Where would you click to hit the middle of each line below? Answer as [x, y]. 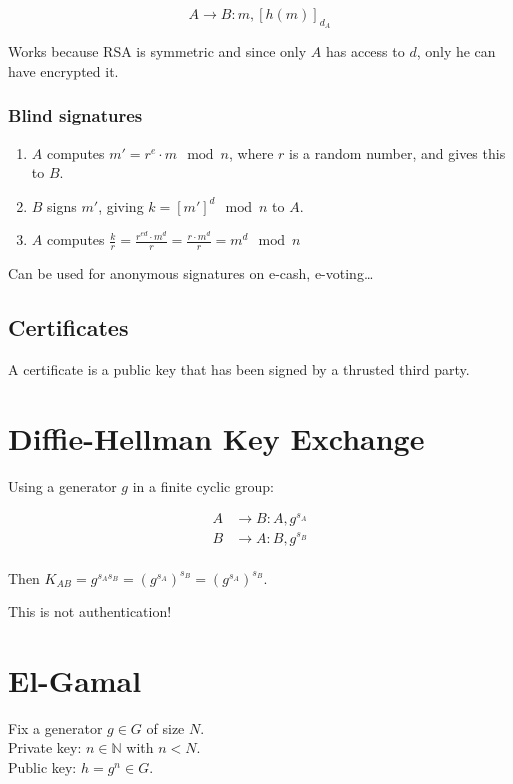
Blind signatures [75, 115]
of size [165, 727]
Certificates [68, 327]
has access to [365, 51]
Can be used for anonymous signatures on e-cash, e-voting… [191, 273]
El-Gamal [75, 679]
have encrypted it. [63, 70]
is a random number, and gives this [397, 152]
